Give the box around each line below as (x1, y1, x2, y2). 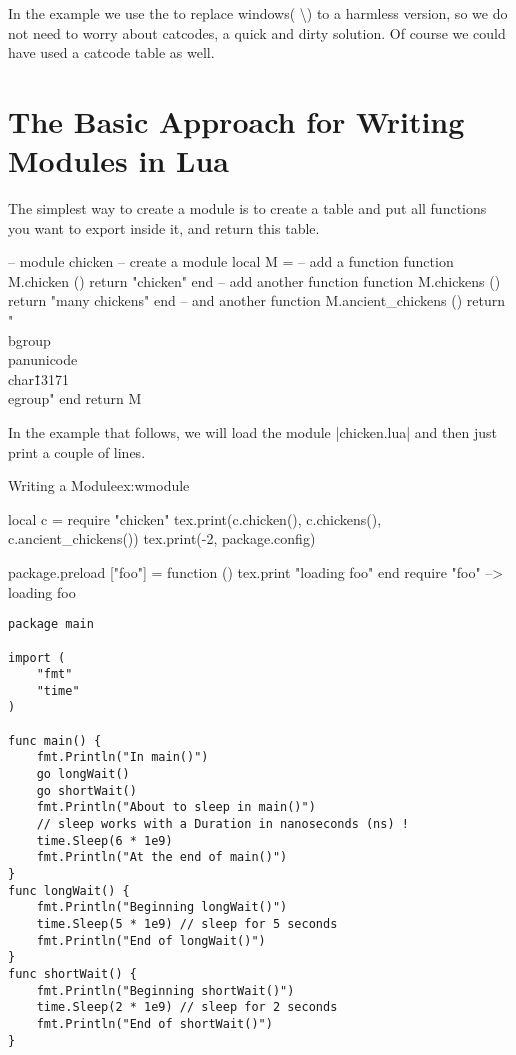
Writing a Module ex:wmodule (8, 475, 190, 496)
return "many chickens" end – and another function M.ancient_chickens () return (8, 290, 505, 311)
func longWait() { (8, 883, 130, 898)
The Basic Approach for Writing (8, 100, 465, 141)
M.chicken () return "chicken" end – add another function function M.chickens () (8, 270, 501, 291)
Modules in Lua (8, 140, 229, 181)
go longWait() (36, 767, 130, 782)
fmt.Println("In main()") (36, 750, 209, 765)
